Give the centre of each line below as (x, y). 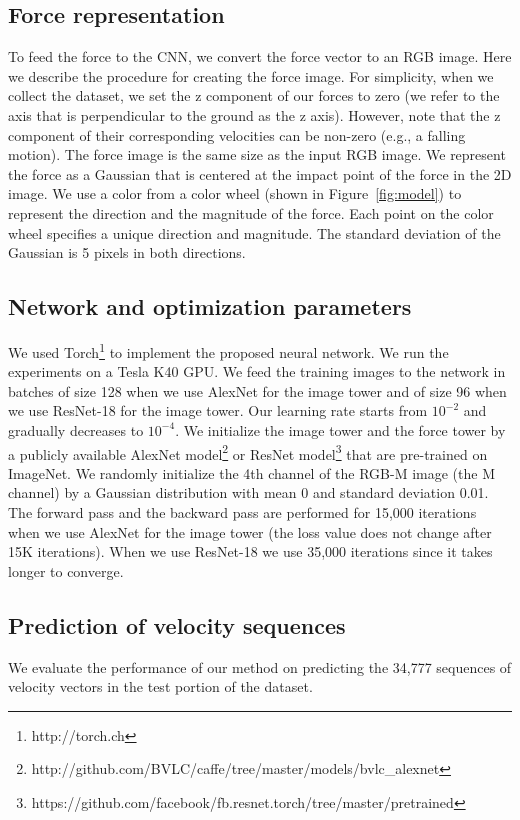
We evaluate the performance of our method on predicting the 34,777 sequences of (260, 666)
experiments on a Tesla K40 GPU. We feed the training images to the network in (257, 371)
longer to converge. (66, 570)
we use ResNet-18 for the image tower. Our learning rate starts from (218, 410)
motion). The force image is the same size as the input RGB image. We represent (257, 154)
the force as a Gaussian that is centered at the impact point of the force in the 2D (260, 173)
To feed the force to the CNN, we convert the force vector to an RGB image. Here (260, 56)
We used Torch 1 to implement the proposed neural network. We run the (228, 350)
